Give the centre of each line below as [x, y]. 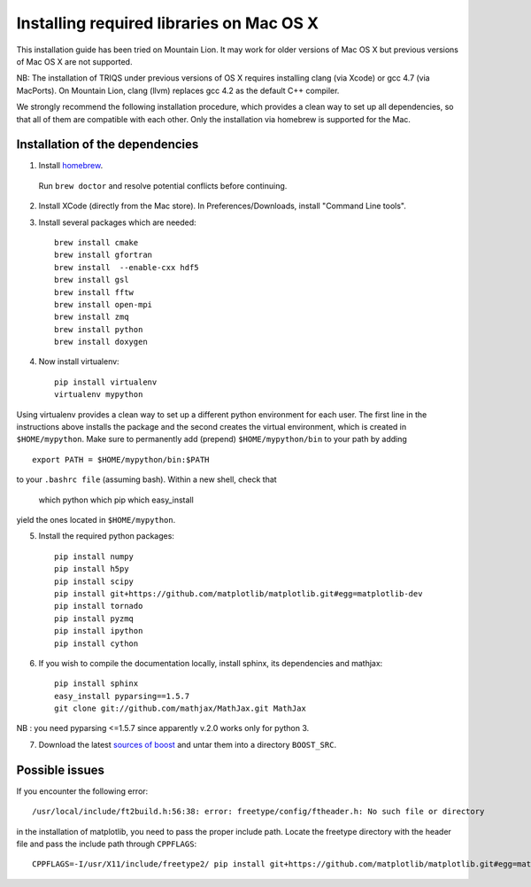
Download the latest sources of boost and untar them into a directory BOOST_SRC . [187, 744]
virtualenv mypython [99, 395]
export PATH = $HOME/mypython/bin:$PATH [121, 459]
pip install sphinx [96, 684]
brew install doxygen [101, 342]
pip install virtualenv [106, 382]
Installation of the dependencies [108, 145]
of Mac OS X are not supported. [74, 61]
